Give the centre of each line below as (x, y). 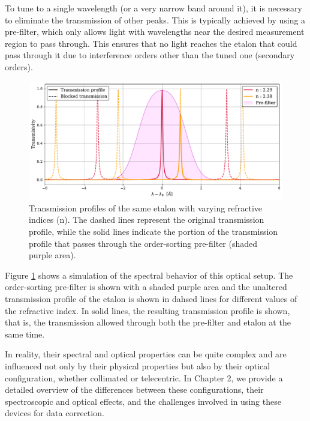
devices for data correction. (55, 413)
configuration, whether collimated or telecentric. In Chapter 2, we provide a (144, 377)
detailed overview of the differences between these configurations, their (134, 389)
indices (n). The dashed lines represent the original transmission (147, 220)
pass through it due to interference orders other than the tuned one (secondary (150, 55)
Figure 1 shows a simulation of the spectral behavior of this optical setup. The (149, 275)
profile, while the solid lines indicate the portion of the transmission (154, 232)
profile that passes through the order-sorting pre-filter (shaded (143, 243)
